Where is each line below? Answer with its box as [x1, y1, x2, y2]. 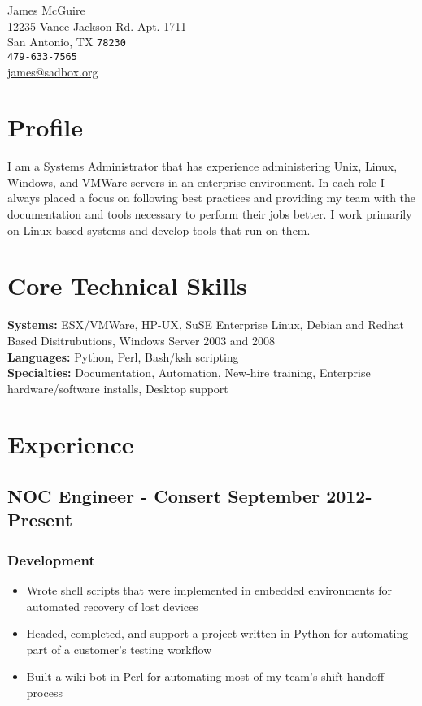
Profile [7, 110, 83, 144]
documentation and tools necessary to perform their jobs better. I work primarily [7, 206, 412, 222]
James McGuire [7, 2, 85, 18]
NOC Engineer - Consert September [7, 483, 320, 509]
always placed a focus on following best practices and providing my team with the [7, 189, 416, 206]
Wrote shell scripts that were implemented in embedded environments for [26, 582, 393, 599]
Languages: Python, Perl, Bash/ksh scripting [7, 348, 239, 365]
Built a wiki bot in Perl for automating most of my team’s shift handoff [26, 668, 385, 685]
